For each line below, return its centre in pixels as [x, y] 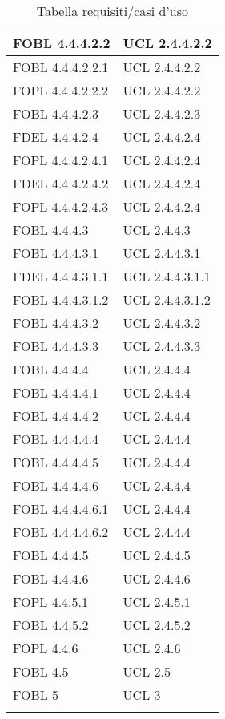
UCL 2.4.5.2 [157, 625]
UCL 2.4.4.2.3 [162, 113]
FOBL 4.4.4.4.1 [56, 392]
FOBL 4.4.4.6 [51, 578]
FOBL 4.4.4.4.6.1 [61, 509]
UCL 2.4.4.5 [157, 555]
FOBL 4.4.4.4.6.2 [61, 532]
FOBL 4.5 [41, 671]
